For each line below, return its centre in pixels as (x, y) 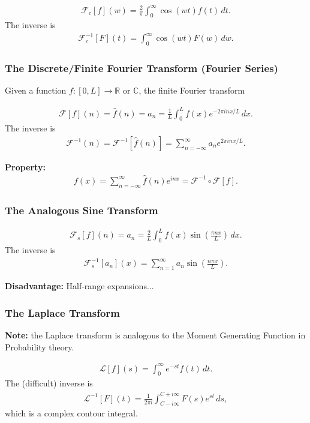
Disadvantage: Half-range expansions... (79, 286)
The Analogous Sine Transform (82, 210)
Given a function (36, 90)
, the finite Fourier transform (192, 90)
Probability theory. (40, 346)
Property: (25, 167)
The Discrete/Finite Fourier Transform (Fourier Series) (142, 68)
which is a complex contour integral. (71, 413)
